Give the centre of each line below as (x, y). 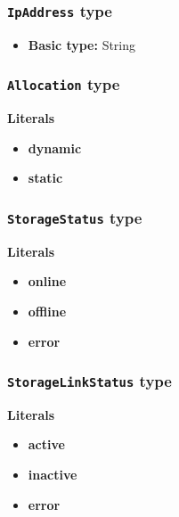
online (47, 281)
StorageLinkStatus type (89, 381)
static (45, 178)
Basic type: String (82, 44)
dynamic (55, 148)
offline (47, 311)
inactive (53, 475)
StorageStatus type (75, 217)
